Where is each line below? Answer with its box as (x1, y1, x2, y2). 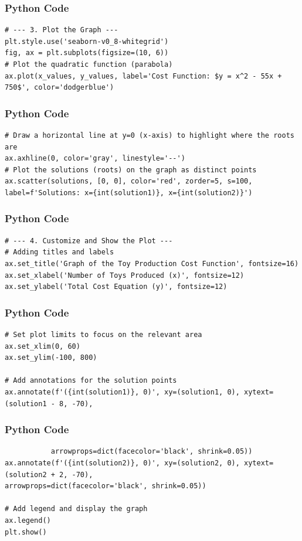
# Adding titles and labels (5, 248, 114, 257)
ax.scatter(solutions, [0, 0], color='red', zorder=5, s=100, (5, 177, 253, 186)
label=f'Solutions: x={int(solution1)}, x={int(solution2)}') (5, 188, 253, 197)
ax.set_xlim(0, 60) (5, 342, 80, 351)
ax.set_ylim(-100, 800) (5, 353, 97, 362)
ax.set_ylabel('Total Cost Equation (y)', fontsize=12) (5, 283, 228, 291)
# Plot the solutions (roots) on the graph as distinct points (5, 165, 257, 174)
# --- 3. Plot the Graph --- (5, 26, 118, 35)
